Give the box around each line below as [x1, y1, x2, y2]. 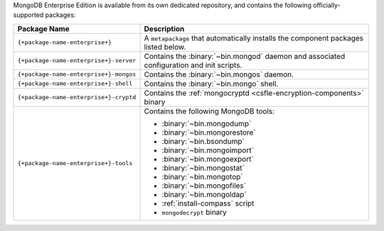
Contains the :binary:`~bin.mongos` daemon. [144, 69, 294, 79]
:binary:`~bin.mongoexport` [161, 154, 254, 164]
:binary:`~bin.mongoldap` [161, 189, 247, 199]
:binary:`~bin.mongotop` [161, 171, 243, 181]
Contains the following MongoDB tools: [144, 106, 275, 116]
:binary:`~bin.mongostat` [161, 163, 245, 173]
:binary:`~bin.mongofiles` [161, 181, 247, 191]
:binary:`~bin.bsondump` [161, 136, 245, 146]
